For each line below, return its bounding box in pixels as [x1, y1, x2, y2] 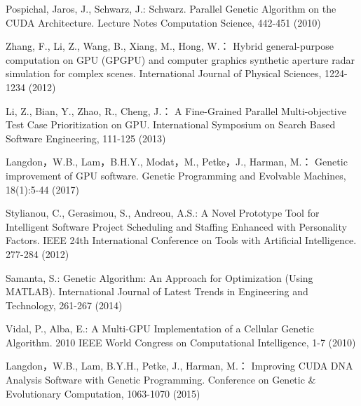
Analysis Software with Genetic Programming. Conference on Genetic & [6, 372, 316, 387]
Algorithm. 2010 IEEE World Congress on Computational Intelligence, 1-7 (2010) [6, 334, 356, 349]
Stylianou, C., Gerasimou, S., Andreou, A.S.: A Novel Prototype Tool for [6, 205, 320, 220]
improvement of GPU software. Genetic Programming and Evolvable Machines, [6, 168, 346, 182]
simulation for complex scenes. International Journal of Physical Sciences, [6, 66, 322, 81]
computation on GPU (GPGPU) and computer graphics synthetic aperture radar [6, 52, 355, 67]
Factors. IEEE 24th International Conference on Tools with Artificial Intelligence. [6, 233, 357, 248]
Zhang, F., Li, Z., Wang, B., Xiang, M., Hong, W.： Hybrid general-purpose [6, 39, 334, 53]
